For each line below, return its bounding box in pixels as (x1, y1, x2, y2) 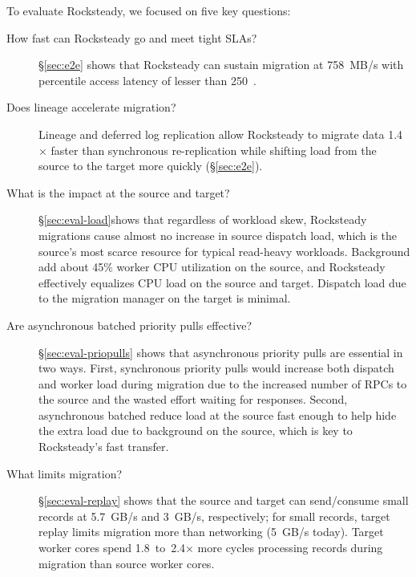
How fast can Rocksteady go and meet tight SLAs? (6, 29, 257, 46)
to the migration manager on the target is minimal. (38, 290, 291, 307)
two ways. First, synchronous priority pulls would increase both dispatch (38, 360, 394, 376)
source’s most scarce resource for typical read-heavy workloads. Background (38, 242, 410, 259)
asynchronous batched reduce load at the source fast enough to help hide (38, 406, 397, 423)
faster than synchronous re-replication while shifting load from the (50, 141, 377, 158)
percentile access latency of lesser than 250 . (38, 71, 256, 88)
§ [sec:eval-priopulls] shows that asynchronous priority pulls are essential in (38, 343, 403, 360)
